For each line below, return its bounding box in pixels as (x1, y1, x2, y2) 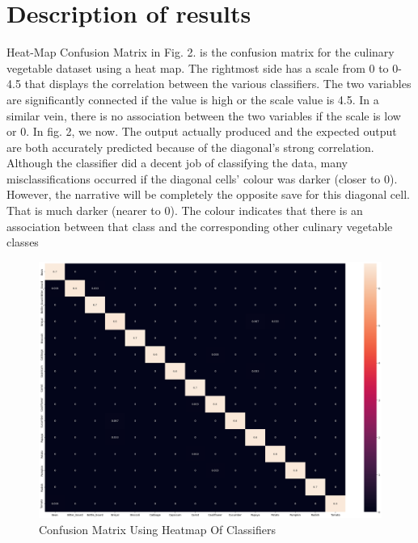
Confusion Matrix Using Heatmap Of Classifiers (39, 520, 276, 537)
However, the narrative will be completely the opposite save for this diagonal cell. (6, 186, 410, 203)
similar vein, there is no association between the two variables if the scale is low (6, 107, 401, 124)
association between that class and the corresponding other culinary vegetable (6, 217, 393, 234)
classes (6, 234, 39, 250)
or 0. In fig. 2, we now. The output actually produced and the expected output (6, 123, 397, 140)
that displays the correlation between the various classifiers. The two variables (24, 75, 412, 92)
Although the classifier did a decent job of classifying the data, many (6, 154, 348, 171)
